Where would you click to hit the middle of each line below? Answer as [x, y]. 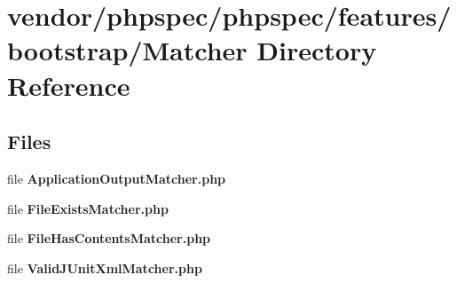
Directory [317, 50]
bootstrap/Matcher [127, 50]
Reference [69, 85]
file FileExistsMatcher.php [88, 208]
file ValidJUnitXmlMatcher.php [105, 267]
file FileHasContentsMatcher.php [109, 238]
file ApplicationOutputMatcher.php [117, 178]
